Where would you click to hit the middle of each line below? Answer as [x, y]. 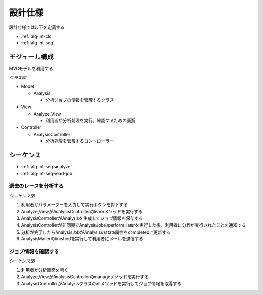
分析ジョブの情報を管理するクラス [80, 100]
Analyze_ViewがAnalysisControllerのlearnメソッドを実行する [82, 212]
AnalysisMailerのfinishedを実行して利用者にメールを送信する [82, 238]
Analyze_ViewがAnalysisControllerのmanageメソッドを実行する [85, 277]
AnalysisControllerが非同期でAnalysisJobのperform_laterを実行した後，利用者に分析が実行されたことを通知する [133, 225]
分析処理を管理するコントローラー [80, 141]
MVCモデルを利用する [31, 69]
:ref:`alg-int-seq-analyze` [47, 167]
